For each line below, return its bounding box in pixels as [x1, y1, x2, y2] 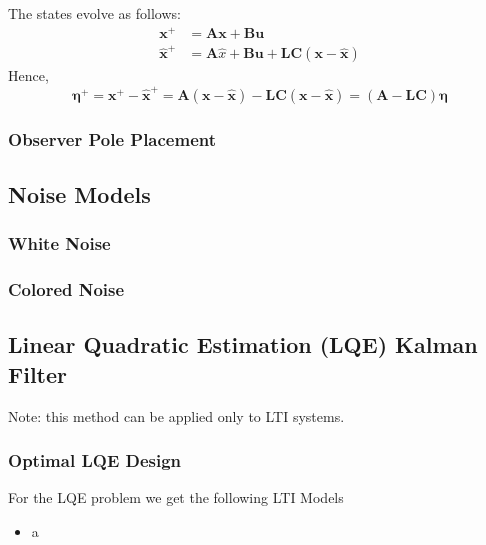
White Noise [8, 231, 111, 256]
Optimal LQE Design [8, 448, 182, 473]
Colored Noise [8, 277, 125, 302]
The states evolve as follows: [8, 3, 181, 23]
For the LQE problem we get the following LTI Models [8, 487, 344, 508]
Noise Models [8, 179, 151, 209]
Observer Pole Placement [8, 126, 217, 151]
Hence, [8, 65, 49, 86]
